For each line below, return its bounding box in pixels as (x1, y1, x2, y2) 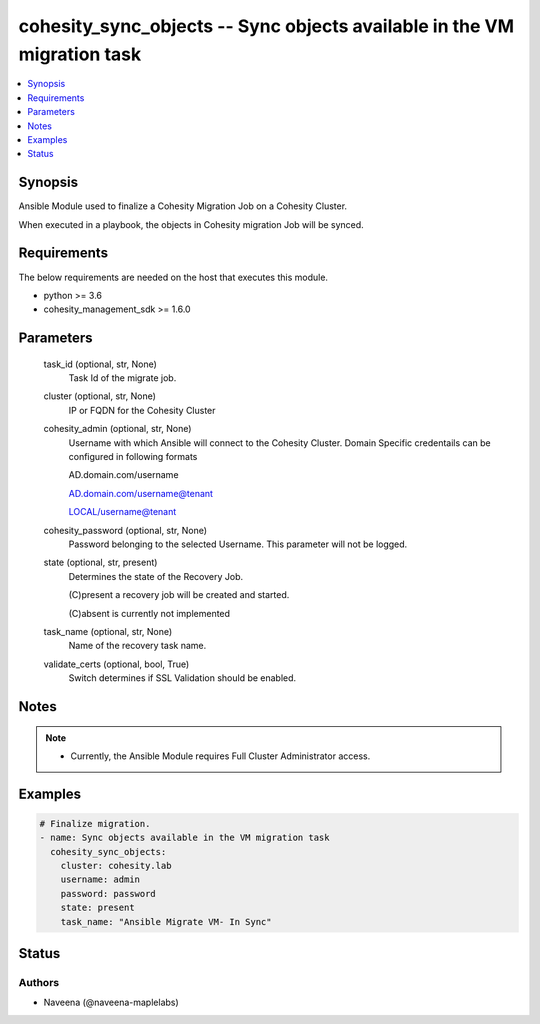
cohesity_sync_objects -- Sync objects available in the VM (18, 15, 515, 37)
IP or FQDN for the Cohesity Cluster (68, 404, 216, 416)
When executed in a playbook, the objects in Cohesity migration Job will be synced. (18, 218, 364, 230)
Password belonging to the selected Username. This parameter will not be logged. (68, 538, 408, 550)
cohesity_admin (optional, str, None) (43, 423, 192, 435)
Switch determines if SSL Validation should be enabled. (68, 672, 297, 684)
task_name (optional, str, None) (43, 625, 173, 637)
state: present (60, 902, 135, 914)
